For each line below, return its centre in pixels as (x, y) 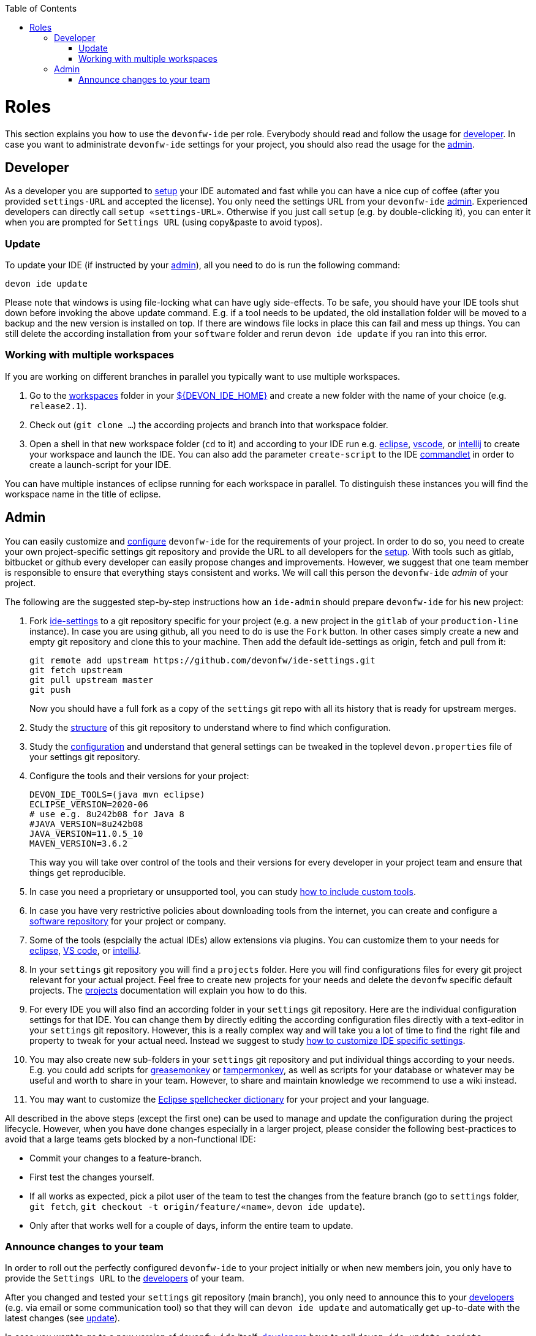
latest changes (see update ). (62, 1318)
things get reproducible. (78, 872)
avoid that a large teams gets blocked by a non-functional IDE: (130, 1139)
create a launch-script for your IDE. (100, 464)
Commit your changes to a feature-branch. (116, 1158)
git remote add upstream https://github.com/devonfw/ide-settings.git (202, 660)
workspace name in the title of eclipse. (83, 494)
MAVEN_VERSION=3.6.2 (79, 843)
